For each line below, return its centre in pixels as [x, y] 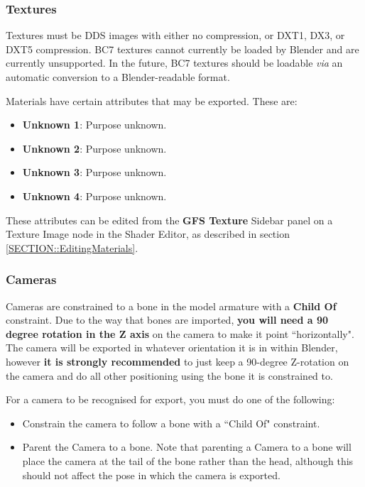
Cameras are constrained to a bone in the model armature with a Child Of [171, 306]
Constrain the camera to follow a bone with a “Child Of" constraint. [171, 423]
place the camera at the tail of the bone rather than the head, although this [188, 460]
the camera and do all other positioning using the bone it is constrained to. [169, 375]
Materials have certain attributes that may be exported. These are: [152, 100]
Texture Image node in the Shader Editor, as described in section [148, 234]
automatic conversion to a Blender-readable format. [118, 77]
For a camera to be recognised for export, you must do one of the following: [170, 399]
